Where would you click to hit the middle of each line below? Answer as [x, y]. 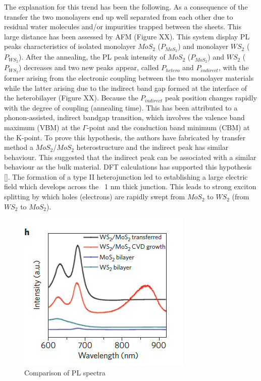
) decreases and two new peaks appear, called [89, 67]
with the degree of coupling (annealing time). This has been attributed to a [121, 107]
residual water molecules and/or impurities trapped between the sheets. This [123, 26]
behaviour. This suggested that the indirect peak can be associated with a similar [130, 157]
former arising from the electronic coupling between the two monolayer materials [129, 77]
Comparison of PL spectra [65, 372]
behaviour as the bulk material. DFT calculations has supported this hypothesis [128, 167]
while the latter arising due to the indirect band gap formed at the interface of [125, 88]
